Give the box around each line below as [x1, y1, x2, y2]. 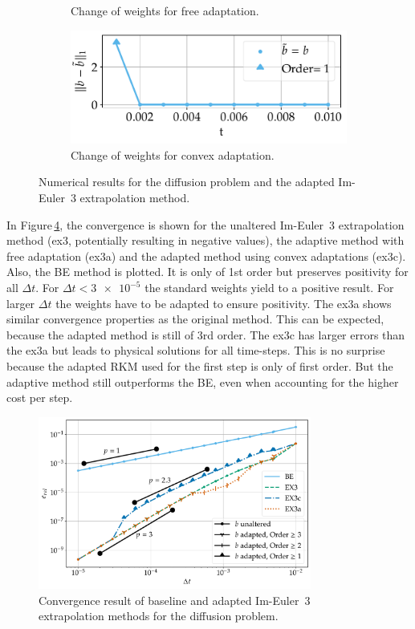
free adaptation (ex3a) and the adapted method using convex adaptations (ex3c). [6, 247, 406, 264]
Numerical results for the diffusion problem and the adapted [39, 173, 335, 190]
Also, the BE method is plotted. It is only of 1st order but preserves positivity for [6, 263, 409, 280]
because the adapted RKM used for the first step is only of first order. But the [6, 357, 393, 374]
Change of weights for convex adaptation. [71, 146, 275, 163]
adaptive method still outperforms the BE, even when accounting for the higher [6, 373, 399, 390]
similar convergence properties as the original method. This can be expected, [6, 310, 384, 327]
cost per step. [6, 389, 73, 406]
